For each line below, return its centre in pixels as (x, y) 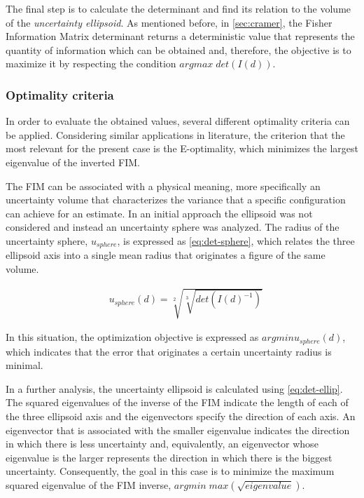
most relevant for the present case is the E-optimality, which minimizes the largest (182, 148)
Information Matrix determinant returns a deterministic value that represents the (180, 36)
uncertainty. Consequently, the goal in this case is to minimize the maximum (170, 471)
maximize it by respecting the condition (91, 63)
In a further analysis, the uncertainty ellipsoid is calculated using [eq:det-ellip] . (174, 388)
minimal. (24, 365)
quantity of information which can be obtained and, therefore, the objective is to (178, 49)
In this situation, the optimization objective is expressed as (132, 337)
